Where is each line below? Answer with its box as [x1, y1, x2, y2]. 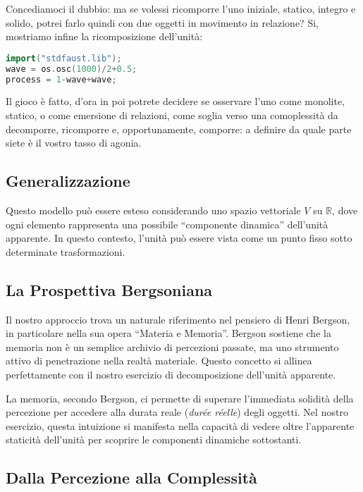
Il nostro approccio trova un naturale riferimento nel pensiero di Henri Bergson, [6, 312, 350, 326]
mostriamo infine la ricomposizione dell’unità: [6, 29, 203, 44]
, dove [332, 202, 358, 217]
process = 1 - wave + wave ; [6, 74, 117, 85]
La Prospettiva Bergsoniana [6, 278, 213, 300]
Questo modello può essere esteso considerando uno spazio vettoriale [6, 202, 301, 217]
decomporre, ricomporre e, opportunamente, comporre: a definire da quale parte [6, 121, 352, 136]
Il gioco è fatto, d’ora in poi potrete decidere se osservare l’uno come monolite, [6, 94, 345, 109]
